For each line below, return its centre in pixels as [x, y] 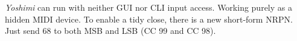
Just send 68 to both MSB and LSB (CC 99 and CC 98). [110, 31]
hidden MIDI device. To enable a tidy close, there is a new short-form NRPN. [149, 19]
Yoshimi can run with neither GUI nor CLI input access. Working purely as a [148, 7]
